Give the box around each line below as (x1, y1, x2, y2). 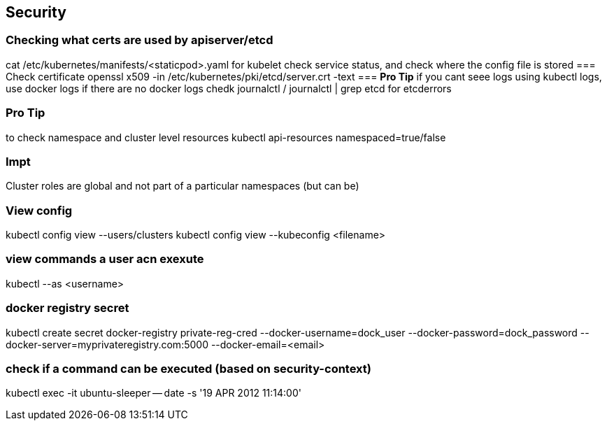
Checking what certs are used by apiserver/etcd (6, 33, 273, 48)
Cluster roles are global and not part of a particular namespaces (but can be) (6, 180, 359, 192)
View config (6, 203, 73, 218)
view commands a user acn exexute (6, 252, 204, 267)
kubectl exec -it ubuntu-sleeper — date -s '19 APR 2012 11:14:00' (6, 387, 301, 399)
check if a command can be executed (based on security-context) (6, 361, 371, 376)
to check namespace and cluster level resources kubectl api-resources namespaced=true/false (6, 131, 446, 143)
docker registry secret (6, 301, 129, 315)
